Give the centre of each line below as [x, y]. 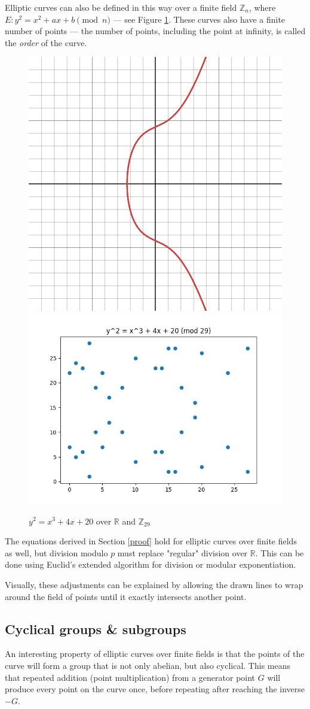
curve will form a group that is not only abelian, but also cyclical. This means [148, 665]
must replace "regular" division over [182, 552]
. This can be [280, 552]
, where [262, 7]
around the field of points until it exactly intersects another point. [126, 596]
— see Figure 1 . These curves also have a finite [199, 19]
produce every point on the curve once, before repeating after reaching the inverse [155, 689]
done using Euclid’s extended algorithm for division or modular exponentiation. [151, 564]
